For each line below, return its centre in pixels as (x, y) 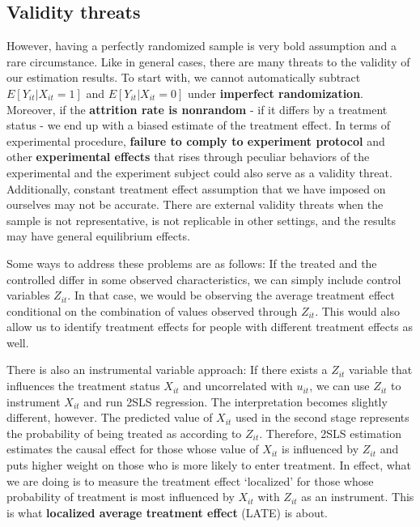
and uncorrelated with (238, 386)
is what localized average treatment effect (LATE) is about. (168, 512)
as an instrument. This (358, 497)
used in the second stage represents (322, 417)
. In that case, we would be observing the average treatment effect (231, 295)
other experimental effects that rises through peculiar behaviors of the (188, 157)
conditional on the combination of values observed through (152, 310)
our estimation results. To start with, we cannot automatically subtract (184, 77)
